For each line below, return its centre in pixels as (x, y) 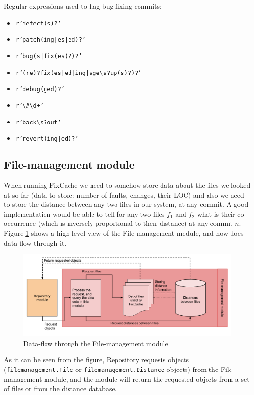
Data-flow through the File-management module (96, 343)
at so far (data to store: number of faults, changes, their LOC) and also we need (124, 194)
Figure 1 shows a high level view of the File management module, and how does (124, 233)
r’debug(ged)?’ (40, 89)
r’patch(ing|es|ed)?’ (50, 40)
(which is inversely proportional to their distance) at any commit (135, 223)
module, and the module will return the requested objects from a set (147, 379)
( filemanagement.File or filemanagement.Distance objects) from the (111, 369)
